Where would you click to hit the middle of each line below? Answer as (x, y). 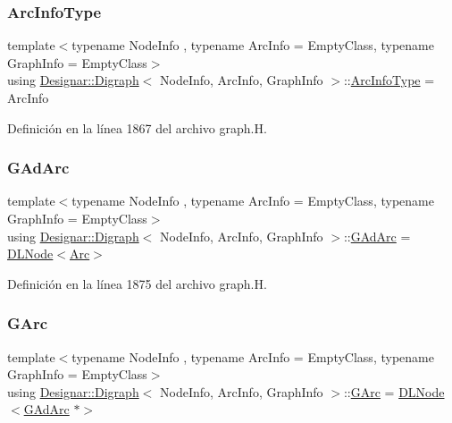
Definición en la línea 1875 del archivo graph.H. (137, 283)
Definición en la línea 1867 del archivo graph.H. (137, 127)
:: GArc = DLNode (394, 391)
